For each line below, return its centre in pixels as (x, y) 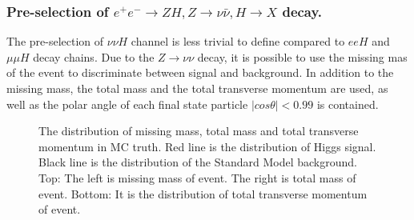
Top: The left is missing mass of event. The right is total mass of (197, 177)
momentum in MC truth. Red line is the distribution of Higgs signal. (207, 146)
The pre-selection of (55, 41)
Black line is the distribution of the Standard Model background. (198, 162)
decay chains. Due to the (94, 56)
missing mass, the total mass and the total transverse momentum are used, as (197, 88)
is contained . (348, 104)
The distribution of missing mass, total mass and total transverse (199, 131)
